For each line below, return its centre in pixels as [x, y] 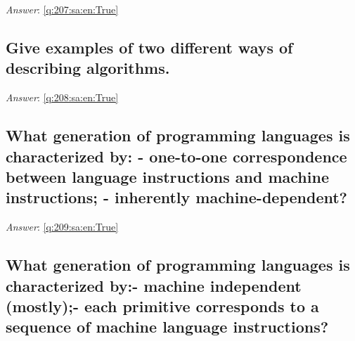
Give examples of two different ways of [149, 47]
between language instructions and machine [167, 176]
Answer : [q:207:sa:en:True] [62, 9]
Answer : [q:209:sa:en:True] [62, 227]
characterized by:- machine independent [154, 285]
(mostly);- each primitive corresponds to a [162, 305]
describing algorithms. [88, 68]
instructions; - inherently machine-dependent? [176, 197]
